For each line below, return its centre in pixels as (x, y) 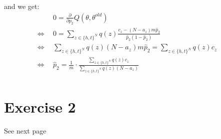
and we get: (22, 6)
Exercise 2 (40, 106)
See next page (25, 130)
